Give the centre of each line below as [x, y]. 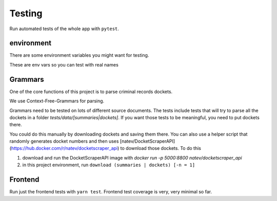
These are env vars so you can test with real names [64, 64]
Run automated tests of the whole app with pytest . [64, 29]
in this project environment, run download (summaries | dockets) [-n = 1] [109, 165]
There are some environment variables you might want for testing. [79, 55]
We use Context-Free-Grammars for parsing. [57, 101]
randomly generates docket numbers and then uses [64, 141]
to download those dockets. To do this [161, 148]
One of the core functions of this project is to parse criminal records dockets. [91, 92]
